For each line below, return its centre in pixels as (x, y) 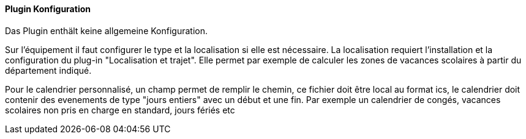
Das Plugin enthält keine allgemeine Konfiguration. (106, 30)
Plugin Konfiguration (48, 9)
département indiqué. (48, 70)
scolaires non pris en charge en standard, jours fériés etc (120, 110)
